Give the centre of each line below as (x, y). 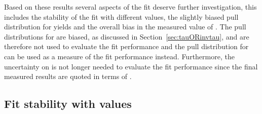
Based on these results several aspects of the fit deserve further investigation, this (130, 7)
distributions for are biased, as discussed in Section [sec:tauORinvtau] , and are (127, 36)
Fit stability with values (68, 104)
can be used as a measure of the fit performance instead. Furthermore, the (119, 56)
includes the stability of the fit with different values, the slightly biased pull (121, 16)
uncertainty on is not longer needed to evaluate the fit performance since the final (131, 66)
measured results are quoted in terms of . (68, 76)
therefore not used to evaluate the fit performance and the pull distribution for (126, 46)
